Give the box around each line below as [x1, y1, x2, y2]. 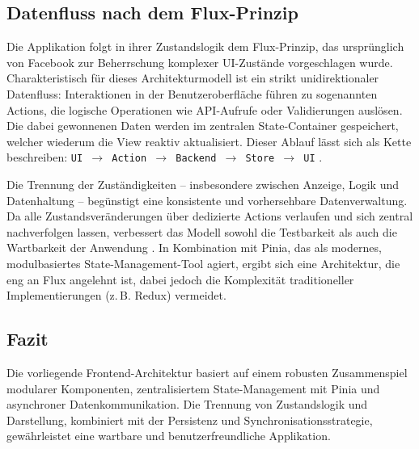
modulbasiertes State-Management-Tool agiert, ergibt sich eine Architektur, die [6, 254, 400, 271]
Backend [176, 153, 217, 165]
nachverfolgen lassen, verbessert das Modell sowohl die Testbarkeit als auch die [6, 223, 397, 240]
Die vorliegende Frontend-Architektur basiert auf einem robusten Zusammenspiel [6, 363, 408, 380]
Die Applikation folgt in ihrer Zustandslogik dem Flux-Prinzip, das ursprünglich [6, 38, 404, 55]
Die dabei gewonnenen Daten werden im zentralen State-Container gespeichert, [6, 117, 399, 134]
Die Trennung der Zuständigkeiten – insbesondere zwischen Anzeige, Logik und [6, 176, 399, 193]
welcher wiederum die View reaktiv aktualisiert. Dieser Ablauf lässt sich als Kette [6, 132, 412, 149]
